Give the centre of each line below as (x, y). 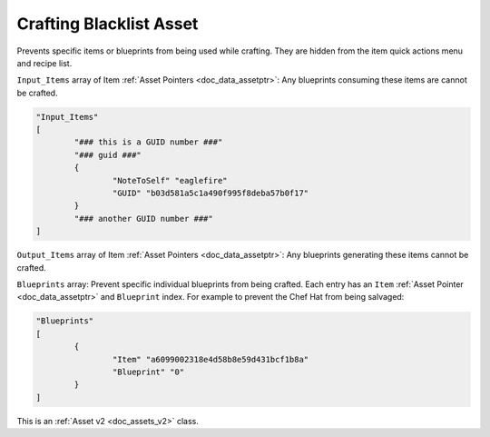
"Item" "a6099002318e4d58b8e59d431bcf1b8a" (211, 359)
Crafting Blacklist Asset (108, 24)
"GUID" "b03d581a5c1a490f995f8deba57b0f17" (211, 194)
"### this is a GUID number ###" (148, 142)
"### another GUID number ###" (143, 218)
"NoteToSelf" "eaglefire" (170, 180)
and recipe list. (44, 63)
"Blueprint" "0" (148, 372)
